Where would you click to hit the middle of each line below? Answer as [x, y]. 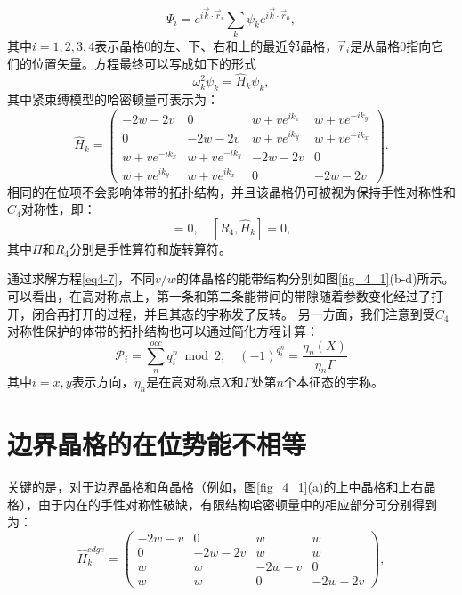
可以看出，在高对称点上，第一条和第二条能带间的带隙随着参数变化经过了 [219, 295]
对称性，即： [58, 209]
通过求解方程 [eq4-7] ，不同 [81, 278]
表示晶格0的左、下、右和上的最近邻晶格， [216, 45]
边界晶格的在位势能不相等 [157, 444]
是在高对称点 [184, 382]
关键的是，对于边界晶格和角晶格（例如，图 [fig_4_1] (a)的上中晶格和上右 [215, 487]
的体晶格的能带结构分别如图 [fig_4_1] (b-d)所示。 [315, 278]
